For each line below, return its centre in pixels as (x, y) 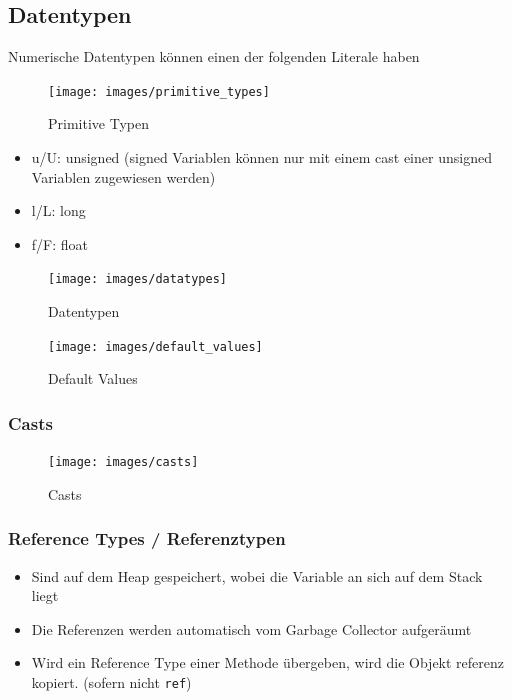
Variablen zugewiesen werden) (123, 176)
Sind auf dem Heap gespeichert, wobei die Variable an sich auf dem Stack (257, 575)
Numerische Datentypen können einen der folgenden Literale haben (214, 56)
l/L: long (58, 210)
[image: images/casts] (123, 462)
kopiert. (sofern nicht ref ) (111, 681)
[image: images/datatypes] (137, 279)
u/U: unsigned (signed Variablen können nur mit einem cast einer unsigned (261, 157)
